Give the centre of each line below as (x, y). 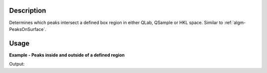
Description (28, 11)
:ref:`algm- (235, 23)
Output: (17, 64)
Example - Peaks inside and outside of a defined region (67, 55)
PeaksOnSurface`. (28, 29)
